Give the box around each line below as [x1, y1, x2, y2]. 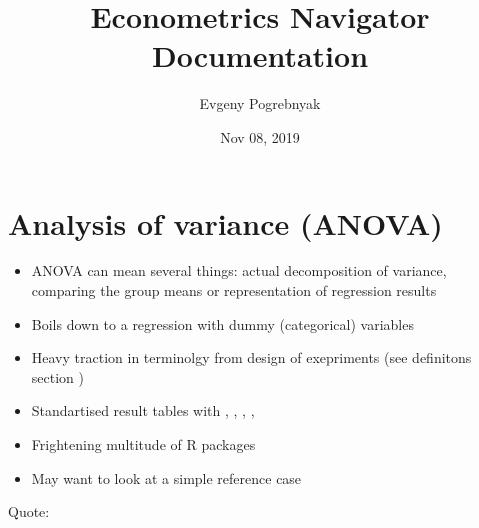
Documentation [151, 35, 369, 76]
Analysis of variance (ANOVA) [8, 202, 443, 243]
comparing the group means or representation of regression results [31, 280, 437, 301]
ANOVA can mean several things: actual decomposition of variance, [31, 260, 447, 281]
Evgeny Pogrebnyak [199, 93, 321, 114]
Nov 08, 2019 [220, 126, 300, 147]
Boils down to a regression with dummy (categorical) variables [31, 313, 414, 334]
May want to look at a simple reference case [31, 467, 302, 488]
